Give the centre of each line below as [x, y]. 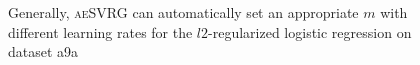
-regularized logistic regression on [310, 31]
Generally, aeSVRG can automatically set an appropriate [183, 12]
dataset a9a [43, 51]
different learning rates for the [100, 31]
